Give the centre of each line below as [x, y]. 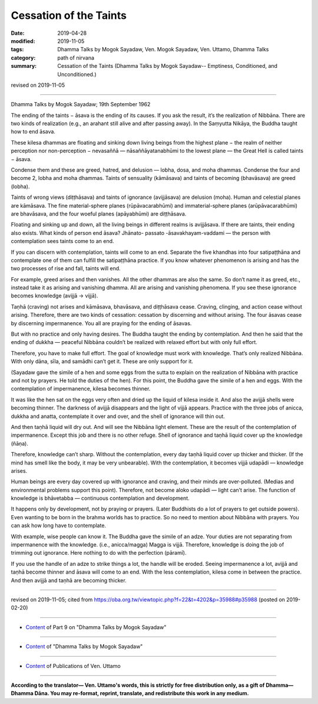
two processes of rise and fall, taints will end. [66, 268]
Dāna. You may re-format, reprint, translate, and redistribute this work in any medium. [142, 693]
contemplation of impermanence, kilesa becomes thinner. [81, 389]
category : [23, 58]
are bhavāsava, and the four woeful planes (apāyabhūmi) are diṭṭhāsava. [99, 214]
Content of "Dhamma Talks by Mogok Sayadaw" [84, 647]
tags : [17, 50]
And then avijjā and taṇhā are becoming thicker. [69, 580]
